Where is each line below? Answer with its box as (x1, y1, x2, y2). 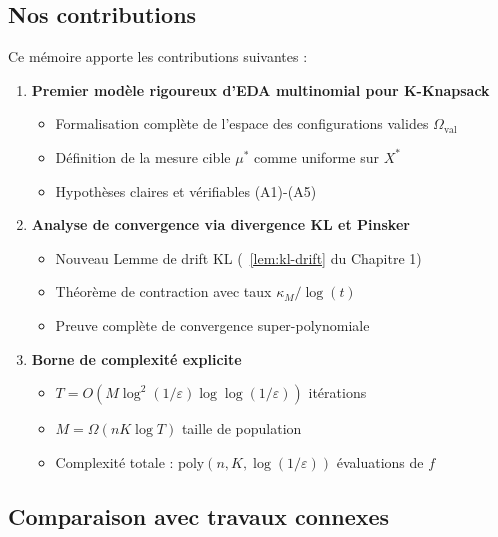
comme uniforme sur (253, 146, 379, 167)
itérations (308, 382, 367, 403)
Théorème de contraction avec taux (55, 281, 272, 302)
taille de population (181, 418, 302, 439)
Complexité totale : (55, 451, 174, 472)
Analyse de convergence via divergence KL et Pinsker (31, 214, 410, 235)
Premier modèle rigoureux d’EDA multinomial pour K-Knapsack (31, 79, 490, 100)
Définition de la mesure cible (55, 146, 231, 167)
